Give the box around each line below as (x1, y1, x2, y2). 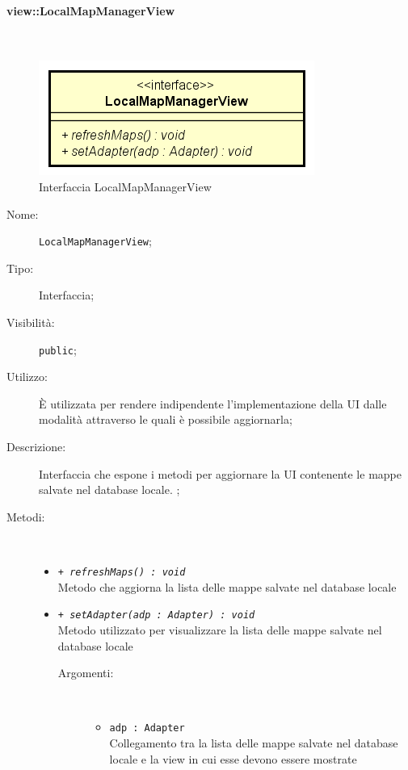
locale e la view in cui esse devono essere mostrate (109, 750, 357, 767)
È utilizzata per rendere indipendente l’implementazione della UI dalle (39, 395, 387, 412)
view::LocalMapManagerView (6, 2, 175, 19)
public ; (39, 341, 77, 358)
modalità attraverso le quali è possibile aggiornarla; (39, 411, 292, 428)
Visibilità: (6, 314, 55, 331)
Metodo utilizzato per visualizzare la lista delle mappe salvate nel (57, 621, 382, 638)
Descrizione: (6, 438, 66, 455)
